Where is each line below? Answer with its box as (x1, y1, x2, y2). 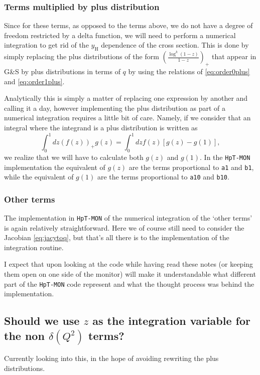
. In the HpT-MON (200, 151, 250, 162)
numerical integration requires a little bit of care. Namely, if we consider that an (4, 112, 251, 123)
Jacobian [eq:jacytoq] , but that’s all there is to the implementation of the (4, 232, 229, 243)
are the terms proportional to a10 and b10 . (97, 171, 229, 182)
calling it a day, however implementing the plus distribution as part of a (4, 102, 225, 113)
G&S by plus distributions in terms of (4, 66, 120, 76)
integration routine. (4, 242, 64, 252)
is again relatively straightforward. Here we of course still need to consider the (4, 222, 244, 233)
